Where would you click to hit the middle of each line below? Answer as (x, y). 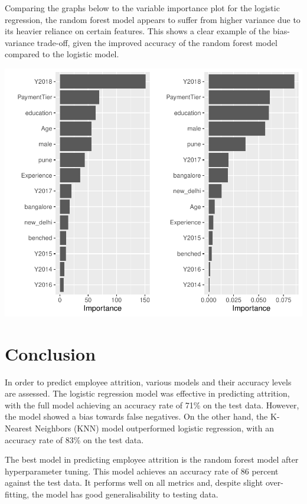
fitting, (17, 494)
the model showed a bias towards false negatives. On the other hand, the (136, 416)
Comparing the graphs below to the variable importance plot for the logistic (142, 8)
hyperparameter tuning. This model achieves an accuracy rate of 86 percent (142, 471)
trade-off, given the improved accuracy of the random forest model (157, 42)
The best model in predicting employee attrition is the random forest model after (152, 459)
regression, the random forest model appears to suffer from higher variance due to (153, 19)
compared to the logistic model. (62, 54)
